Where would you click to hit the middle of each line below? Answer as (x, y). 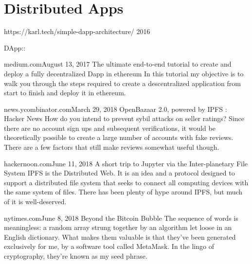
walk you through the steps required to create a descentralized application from (122, 83)
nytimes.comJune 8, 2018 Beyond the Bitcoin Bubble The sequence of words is (121, 218)
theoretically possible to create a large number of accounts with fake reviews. (119, 137)
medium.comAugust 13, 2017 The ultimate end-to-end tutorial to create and (118, 64)
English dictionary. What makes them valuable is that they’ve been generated (120, 237)
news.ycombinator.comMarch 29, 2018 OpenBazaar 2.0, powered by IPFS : (116, 109)
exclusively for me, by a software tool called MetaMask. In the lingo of (109, 246)
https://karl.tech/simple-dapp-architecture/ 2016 (77, 31)
